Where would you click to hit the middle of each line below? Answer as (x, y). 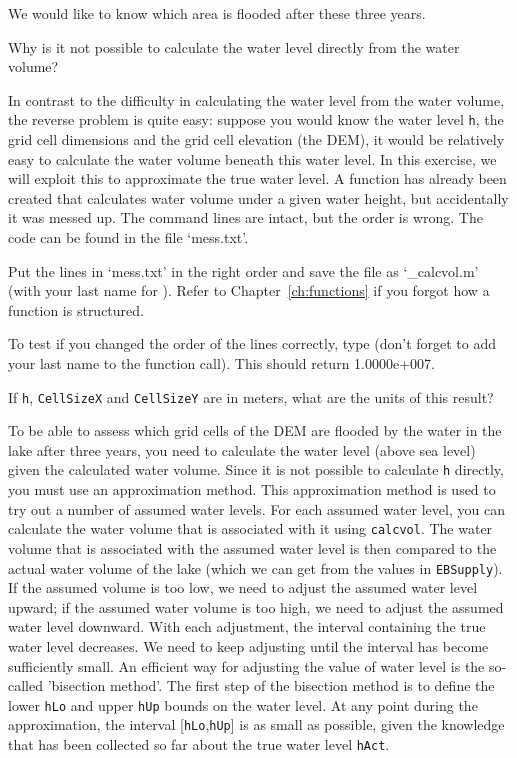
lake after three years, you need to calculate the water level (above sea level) (242, 449)
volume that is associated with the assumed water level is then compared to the (252, 547)
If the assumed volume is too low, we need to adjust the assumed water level (243, 587)
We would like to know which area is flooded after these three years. (217, 13)
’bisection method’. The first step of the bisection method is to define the (271, 685)
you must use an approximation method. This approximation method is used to (252, 489)
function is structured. (76, 309)
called (25, 685)
